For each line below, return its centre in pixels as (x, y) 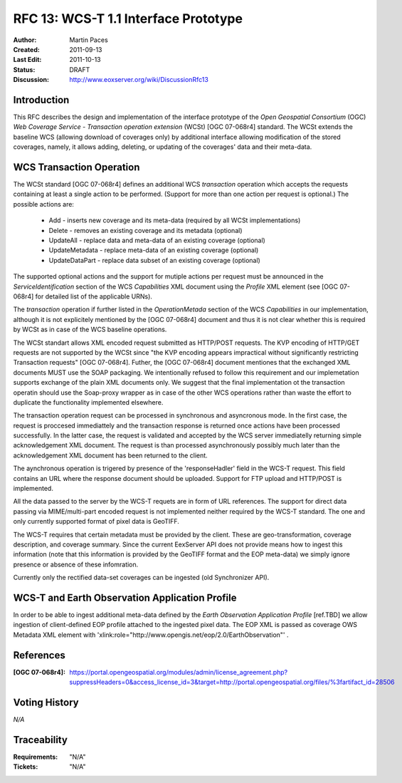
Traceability (40, 740)
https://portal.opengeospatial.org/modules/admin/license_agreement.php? (179, 672)
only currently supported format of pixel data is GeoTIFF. (96, 522)
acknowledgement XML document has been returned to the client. (110, 455)
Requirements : (36, 757)
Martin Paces (89, 40)
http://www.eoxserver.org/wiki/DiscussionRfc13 (139, 80)
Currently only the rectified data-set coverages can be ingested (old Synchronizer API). (141, 578)
